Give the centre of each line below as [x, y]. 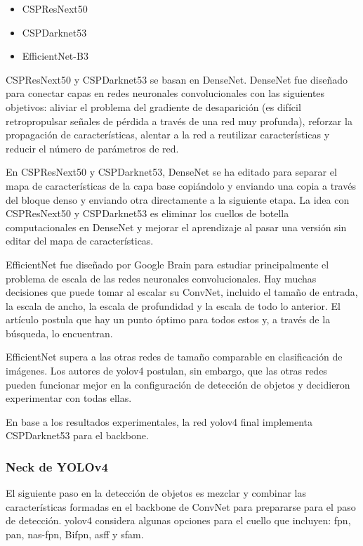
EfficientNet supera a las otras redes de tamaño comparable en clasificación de [174, 357]
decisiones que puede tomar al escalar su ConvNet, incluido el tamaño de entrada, [182, 292]
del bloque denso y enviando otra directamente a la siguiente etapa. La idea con [178, 199]
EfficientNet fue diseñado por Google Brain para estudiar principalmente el [167, 264]
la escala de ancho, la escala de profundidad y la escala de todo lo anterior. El [173, 305]
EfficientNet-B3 [55, 56]
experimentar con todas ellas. [69, 398]
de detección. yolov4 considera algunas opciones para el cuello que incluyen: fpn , [178, 520]
